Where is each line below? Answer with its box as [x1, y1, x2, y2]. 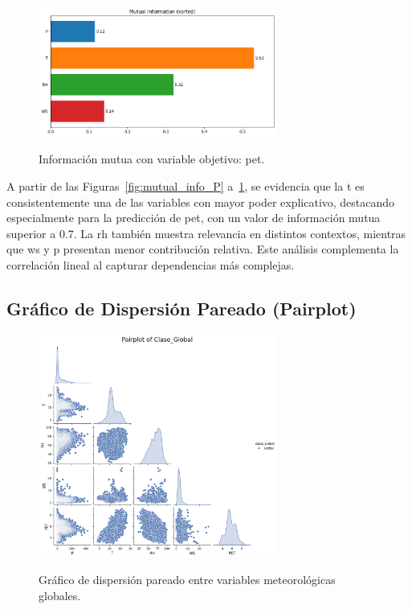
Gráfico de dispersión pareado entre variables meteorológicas [39, 571, 336, 588]
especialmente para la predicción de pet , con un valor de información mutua [6, 209, 381, 226]
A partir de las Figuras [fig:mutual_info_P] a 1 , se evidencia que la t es [6, 178, 365, 195]
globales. [39, 587, 81, 604]
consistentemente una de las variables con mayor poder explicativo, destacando [6, 193, 395, 210]
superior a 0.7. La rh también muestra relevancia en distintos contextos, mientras [6, 224, 406, 241]
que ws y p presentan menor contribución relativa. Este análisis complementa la [6, 241, 399, 257]
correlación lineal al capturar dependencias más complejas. [6, 257, 295, 273]
